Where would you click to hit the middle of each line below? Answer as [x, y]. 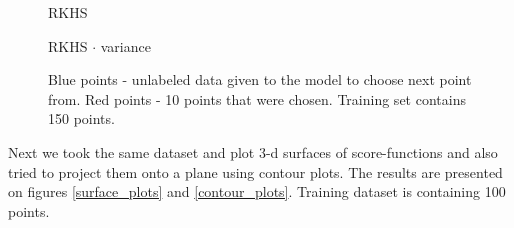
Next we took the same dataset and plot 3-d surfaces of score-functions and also [253, 151]
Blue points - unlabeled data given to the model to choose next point [260, 79]
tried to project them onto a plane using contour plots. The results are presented [255, 171]
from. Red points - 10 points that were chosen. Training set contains [257, 98]
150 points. [81, 118]
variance [125, 45]
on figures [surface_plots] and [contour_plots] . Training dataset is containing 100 [257, 191]
